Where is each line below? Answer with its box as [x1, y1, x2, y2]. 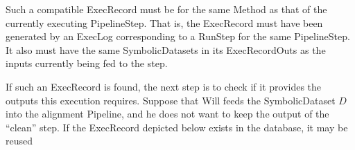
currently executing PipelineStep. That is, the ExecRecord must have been [6, 15, 323, 30]
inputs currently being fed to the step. [6, 56, 168, 71]
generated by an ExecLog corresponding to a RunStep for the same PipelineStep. [6, 29, 350, 44]
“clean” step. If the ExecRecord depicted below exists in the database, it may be [6, 120, 348, 134]
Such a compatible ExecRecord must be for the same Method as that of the [6, 2, 327, 16]
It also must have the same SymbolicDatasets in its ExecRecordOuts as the [6, 42, 326, 57]
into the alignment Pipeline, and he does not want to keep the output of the [6, 106, 329, 121]
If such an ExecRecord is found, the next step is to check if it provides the [6, 79, 322, 93]
